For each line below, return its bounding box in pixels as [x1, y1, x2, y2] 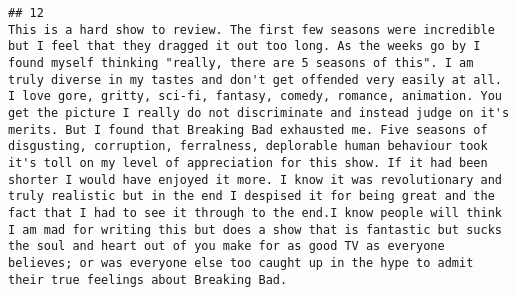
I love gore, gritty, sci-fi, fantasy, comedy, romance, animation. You [8, 89, 502, 104]
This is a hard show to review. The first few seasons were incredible [8, 22, 495, 37]
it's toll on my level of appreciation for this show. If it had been [8, 155, 488, 170]
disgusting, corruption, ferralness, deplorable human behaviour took [8, 139, 488, 154]
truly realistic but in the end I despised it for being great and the [8, 189, 495, 204]
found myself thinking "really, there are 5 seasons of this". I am [8, 55, 474, 70]
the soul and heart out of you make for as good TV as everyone [8, 239, 445, 254]
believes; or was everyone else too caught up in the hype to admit [8, 255, 474, 270]
